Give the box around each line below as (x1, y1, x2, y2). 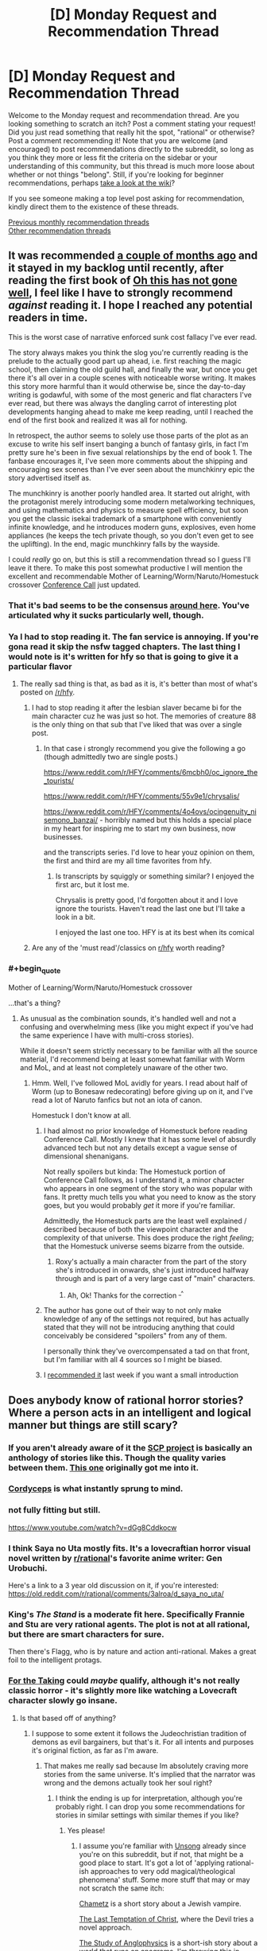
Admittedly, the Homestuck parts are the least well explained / (43, 1216, 247, 1225)
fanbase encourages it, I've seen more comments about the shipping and (8, 456, 248, 465)
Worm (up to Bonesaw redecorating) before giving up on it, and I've (31, 1086, 253, 1096)
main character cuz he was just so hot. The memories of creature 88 (31, 711, 257, 721)
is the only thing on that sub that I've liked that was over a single (31, 719, 242, 729)
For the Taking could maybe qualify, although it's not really (8, 1675, 241, 1686)
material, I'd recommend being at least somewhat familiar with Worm (19, 1054, 245, 1064)
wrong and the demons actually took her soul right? (43, 1778, 213, 1787)
